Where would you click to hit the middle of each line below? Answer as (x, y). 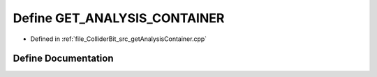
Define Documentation (63, 59)
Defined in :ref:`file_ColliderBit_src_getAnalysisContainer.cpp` (119, 39)
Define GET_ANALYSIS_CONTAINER (119, 18)
